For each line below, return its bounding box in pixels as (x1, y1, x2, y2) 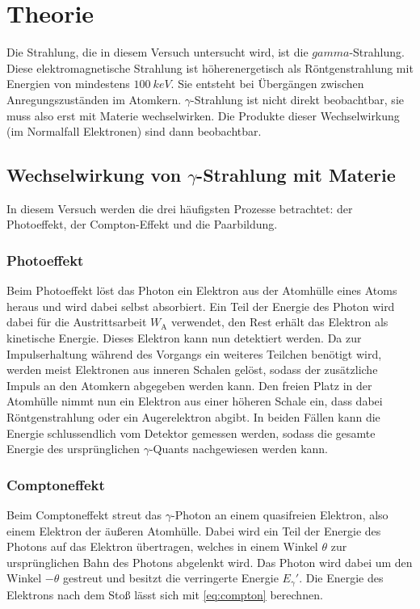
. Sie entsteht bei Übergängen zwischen (170, 75, 364, 92)
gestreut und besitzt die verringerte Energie (62, 569, 279, 586)
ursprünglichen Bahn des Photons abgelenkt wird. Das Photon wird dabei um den (6, 553, 413, 570)
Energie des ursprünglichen (6, 440, 140, 457)
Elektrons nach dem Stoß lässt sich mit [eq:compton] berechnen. (6, 586, 323, 603)
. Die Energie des (299, 569, 384, 586)
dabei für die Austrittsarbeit (6, 313, 147, 330)
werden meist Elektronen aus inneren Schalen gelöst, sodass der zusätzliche (6, 361, 378, 378)
